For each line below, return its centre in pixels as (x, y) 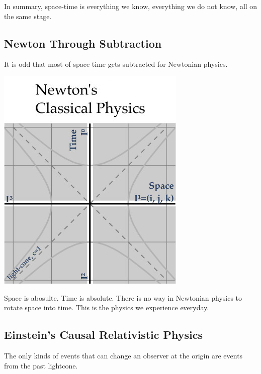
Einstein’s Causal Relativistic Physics (104, 335)
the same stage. (28, 16)
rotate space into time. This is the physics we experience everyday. (107, 307)
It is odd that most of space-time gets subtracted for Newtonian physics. (116, 64)
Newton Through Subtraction (83, 43)
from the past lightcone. (41, 365)
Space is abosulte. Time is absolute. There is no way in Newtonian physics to (123, 297)
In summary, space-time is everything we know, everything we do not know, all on (131, 6)
